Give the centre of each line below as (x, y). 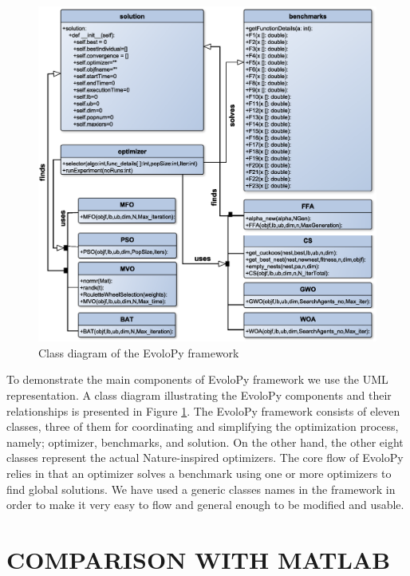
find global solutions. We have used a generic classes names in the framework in (201, 489)
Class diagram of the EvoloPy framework (139, 352)
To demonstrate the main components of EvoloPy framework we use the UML (197, 379)
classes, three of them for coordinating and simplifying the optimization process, (203, 426)
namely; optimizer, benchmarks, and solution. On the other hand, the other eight (205, 442)
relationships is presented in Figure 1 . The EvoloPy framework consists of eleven (203, 410)
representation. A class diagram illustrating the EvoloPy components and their (199, 395)
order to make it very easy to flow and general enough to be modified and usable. (205, 505)
